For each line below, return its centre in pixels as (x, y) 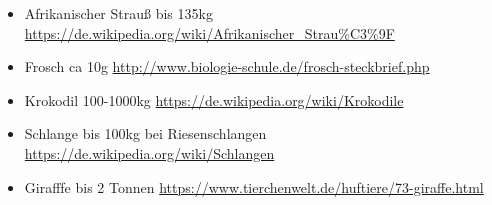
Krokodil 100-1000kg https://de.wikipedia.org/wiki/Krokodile (214, 99)
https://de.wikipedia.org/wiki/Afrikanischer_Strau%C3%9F (209, 32)
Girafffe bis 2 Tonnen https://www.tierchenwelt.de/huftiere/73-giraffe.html (254, 186)
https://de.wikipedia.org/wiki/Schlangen (149, 152)
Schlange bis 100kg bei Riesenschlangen (145, 133)
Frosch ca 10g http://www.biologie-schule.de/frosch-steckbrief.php (227, 66)
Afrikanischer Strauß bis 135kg (118, 13)
